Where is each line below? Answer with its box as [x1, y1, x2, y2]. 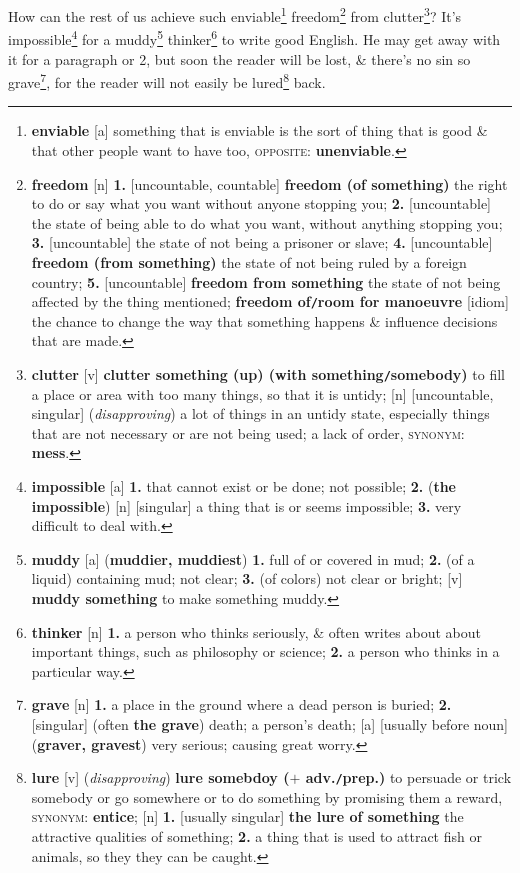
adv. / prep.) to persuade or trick [305, 767, 512, 788]
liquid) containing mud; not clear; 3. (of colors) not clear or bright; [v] [31, 568, 463, 589]
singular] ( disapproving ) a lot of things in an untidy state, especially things [31, 403, 490, 424]
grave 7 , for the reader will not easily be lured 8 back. [8, 69, 326, 92]
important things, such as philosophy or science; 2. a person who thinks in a [31, 641, 500, 662]
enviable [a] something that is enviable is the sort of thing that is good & [31, 120, 488, 141]
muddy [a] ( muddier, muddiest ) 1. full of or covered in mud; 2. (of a [31, 548, 475, 569]
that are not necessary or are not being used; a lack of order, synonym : [31, 422, 465, 443]
